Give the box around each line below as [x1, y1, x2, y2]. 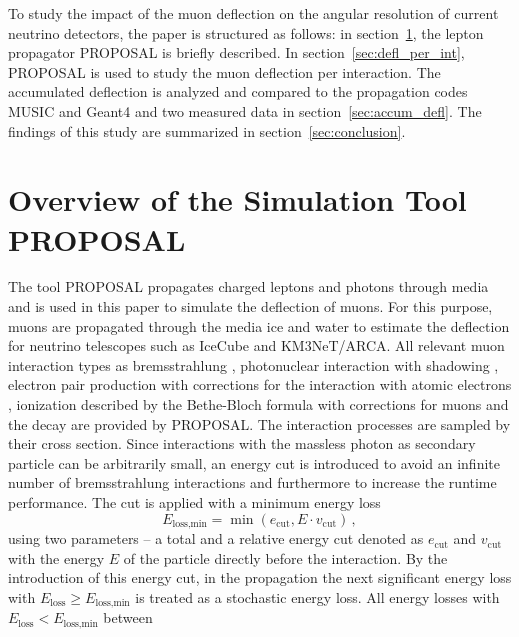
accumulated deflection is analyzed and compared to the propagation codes [8, 81, 468, 102]
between [103, 607, 153, 628]
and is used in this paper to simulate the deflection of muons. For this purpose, [8, 296, 493, 317]
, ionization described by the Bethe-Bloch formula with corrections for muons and [8, 394, 509, 415]
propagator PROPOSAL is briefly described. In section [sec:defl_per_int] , [8, 42, 465, 63]
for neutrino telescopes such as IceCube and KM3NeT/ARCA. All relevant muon [8, 335, 505, 356]
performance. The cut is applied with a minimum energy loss [8, 492, 381, 512]
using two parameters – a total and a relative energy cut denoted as [8, 528, 424, 549]
